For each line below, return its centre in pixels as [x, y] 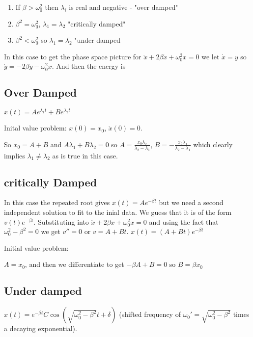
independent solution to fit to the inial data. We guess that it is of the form [118, 212]
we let [211, 56]
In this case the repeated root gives [57, 202]
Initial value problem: [36, 247]
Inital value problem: [35, 128]
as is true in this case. [85, 155]
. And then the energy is [89, 66]
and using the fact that [184, 221]
